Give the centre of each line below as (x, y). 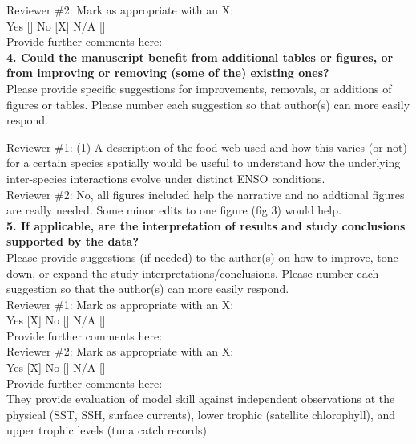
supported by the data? (73, 241)
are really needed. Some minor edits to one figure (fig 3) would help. (174, 210)
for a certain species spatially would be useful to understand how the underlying (204, 163)
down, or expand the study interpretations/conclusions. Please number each (193, 273)
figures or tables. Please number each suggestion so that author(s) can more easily (208, 104)
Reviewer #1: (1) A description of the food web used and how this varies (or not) (207, 147)
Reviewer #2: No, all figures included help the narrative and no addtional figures (206, 194)
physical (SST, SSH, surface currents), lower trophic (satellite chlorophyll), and (201, 414)
